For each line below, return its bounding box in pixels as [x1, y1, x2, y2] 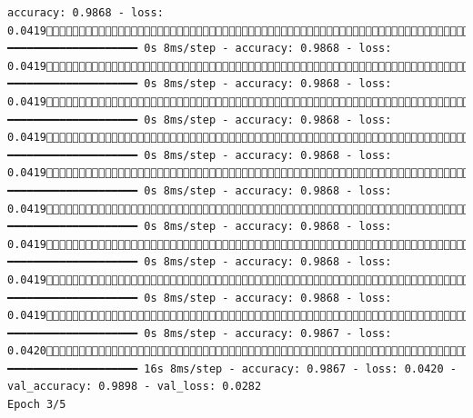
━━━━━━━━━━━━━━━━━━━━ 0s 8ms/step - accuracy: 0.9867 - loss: [7, 326, 392, 340]
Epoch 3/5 [7, 398, 66, 412]
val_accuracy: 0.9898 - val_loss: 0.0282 [7, 380, 262, 393]
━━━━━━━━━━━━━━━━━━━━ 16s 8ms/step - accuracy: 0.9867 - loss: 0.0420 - [7, 362, 457, 375]
